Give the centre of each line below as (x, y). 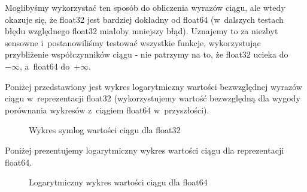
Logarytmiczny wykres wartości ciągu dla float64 (118, 182)
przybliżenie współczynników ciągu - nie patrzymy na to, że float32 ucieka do (147, 54)
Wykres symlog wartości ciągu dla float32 (105, 130)
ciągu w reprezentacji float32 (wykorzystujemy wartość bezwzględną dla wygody (153, 98)
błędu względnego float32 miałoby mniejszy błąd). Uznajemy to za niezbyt (142, 31)
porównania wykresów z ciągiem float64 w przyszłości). (107, 109)
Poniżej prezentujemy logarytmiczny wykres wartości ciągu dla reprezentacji (145, 150)
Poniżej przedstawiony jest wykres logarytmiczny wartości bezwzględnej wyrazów (153, 86)
